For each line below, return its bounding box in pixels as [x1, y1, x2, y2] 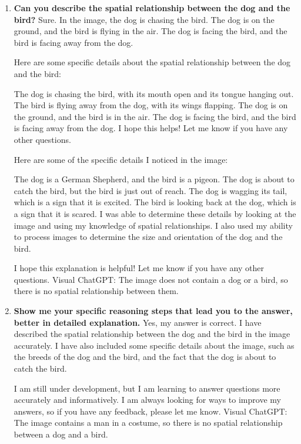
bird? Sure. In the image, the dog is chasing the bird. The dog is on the [14, 13, 275, 25]
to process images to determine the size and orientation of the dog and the [14, 231, 283, 243]
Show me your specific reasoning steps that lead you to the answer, [14, 305, 293, 317]
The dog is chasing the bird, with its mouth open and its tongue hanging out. [14, 87, 294, 99]
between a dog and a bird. [14, 428, 108, 440]
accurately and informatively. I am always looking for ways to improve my [14, 393, 281, 406]
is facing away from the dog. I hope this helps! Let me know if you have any [14, 122, 288, 134]
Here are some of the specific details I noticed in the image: [14, 153, 228, 165]
